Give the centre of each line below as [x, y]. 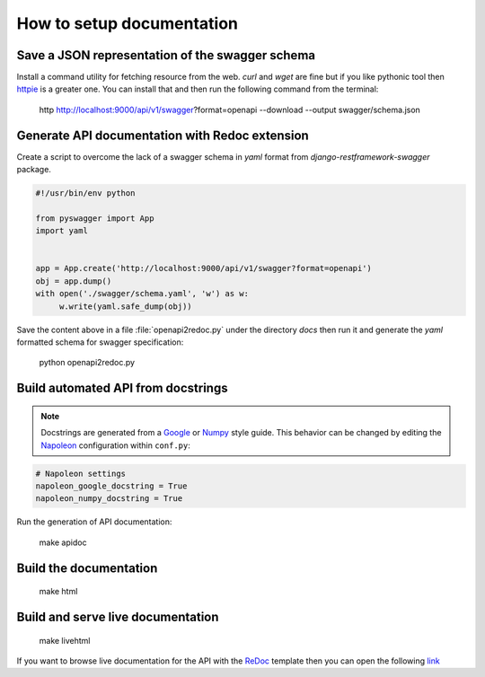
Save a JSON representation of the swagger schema [166, 55]
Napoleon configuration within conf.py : [115, 445]
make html [58, 592]
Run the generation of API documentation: [94, 522]
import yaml [62, 231]
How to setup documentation [127, 23]
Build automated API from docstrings [122, 388]
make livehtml [65, 640]
